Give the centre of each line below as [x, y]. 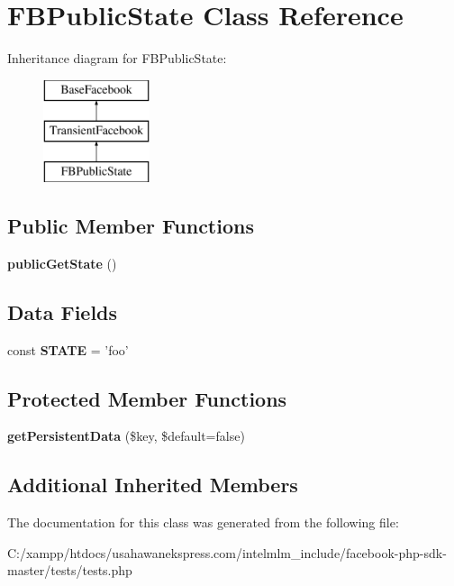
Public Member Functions [131, 226]
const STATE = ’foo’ [68, 349]
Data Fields [63, 311]
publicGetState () [62, 263]
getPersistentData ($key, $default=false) [126, 436]
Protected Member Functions [147, 398]
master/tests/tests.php [70, 570]
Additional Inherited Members [153, 485]
